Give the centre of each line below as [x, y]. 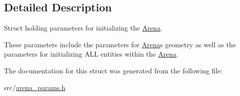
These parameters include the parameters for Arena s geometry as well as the [120, 44]
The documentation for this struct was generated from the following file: [113, 70]
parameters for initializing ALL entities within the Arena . [91, 54]
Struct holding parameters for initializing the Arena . [83, 28]
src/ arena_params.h [35, 87]
